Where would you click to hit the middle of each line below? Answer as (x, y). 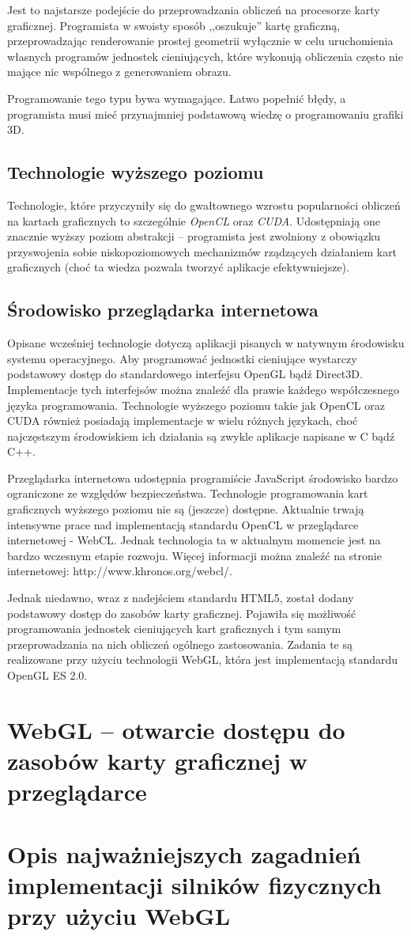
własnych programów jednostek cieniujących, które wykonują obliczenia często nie (205, 56)
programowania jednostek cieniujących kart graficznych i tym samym (174, 629)
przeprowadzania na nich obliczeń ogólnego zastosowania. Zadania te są (180, 644)
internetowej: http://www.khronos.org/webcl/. (120, 571)
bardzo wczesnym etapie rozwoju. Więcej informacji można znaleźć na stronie (194, 555)
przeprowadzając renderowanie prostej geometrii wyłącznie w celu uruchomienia (200, 41)
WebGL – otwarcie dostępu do (176, 729)
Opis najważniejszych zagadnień (184, 853)
